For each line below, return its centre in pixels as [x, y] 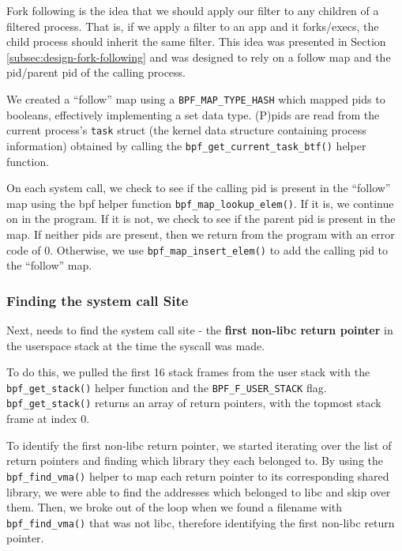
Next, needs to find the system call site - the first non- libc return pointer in [200, 330]
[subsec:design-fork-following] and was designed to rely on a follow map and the [199, 57]
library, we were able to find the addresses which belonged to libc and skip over [199, 491]
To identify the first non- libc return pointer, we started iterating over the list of [199, 445]
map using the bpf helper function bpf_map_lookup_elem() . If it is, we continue [200, 203]
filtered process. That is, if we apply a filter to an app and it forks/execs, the [193, 26]
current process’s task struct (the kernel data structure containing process [186, 130]
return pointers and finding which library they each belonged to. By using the [195, 460]
